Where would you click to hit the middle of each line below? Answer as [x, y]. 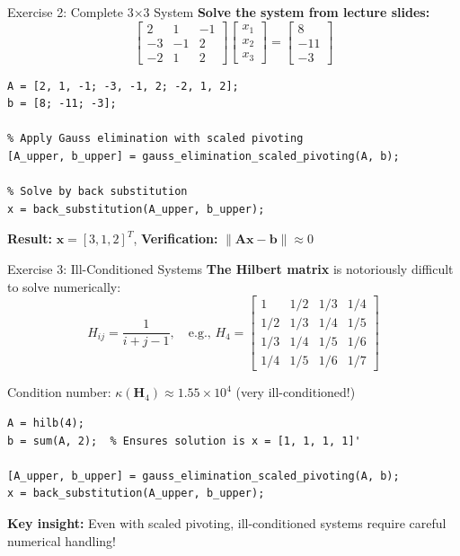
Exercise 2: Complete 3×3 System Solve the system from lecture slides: [219, 12]
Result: [30, 238]
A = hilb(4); [46, 423]
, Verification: [176, 238]
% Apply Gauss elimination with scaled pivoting [155, 139]
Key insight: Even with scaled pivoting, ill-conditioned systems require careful [227, 522]
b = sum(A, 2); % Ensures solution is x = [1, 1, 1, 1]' [184, 441]
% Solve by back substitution [97, 192]
